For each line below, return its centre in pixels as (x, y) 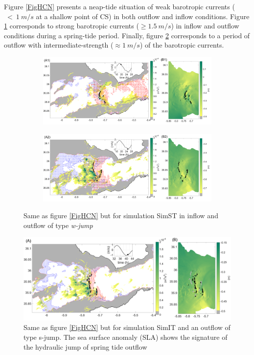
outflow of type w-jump (58, 225)
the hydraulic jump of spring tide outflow (85, 346)
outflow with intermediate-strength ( (59, 45)
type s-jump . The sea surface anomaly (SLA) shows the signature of (126, 337)
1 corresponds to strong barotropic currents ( (71, 26)
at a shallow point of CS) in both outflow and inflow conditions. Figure (143, 16)
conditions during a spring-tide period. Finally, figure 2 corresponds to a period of (127, 35)
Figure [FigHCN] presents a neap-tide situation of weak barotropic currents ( (119, 6)
